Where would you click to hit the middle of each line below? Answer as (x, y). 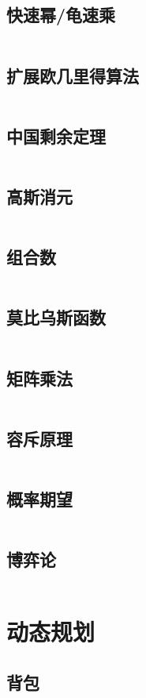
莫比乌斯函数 (56, 317)
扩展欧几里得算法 (73, 75)
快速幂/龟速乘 (61, 15)
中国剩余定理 (56, 135)
